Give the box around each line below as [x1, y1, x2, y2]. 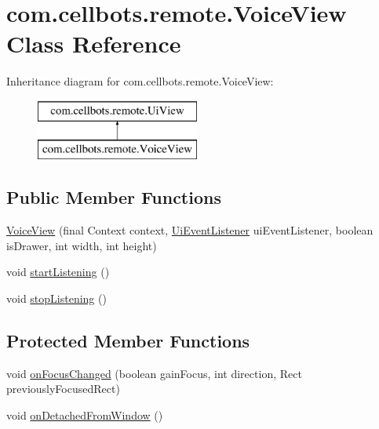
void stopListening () [6, 290, 107, 307]
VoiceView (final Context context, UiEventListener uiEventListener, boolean [6, 222, 374, 238]
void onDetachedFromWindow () [6, 407, 163, 424]
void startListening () [6, 264, 110, 280]
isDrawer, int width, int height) [6, 237, 157, 253]
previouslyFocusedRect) [6, 380, 120, 397]
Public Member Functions [6, 185, 221, 209]
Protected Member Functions [6, 329, 250, 353]
